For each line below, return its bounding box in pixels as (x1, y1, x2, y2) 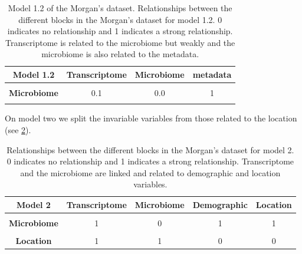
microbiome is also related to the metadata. (41, 48, 199, 60)
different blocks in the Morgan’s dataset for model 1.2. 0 (18, 13, 222, 25)
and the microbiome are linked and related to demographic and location (20, 166, 281, 179)
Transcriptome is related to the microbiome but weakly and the (5, 36, 235, 48)
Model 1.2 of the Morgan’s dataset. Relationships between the (8, 2, 232, 14)
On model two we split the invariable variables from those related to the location (5, 112, 297, 124)
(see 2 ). (5, 124, 31, 136)
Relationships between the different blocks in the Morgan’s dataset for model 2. (6, 143, 294, 156)
